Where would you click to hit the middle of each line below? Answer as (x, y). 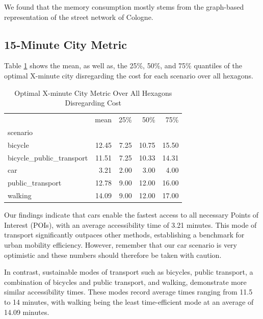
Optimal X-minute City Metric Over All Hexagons (93, 92)
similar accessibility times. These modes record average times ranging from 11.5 (128, 292)
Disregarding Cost (93, 103)
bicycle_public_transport (48, 157)
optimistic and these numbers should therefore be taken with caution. (113, 255)
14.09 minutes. (27, 312)
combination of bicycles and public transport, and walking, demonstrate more (125, 282)
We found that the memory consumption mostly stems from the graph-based (124, 7)
